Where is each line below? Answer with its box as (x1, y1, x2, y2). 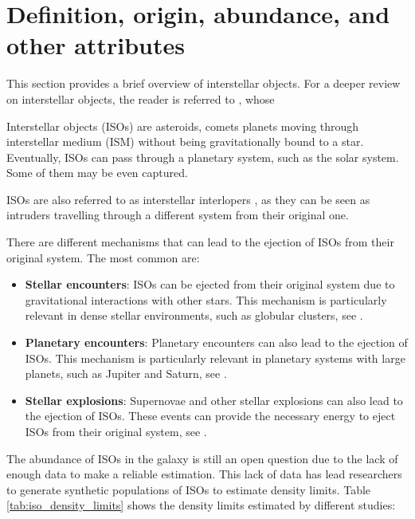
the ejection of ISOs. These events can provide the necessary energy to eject (25, 407, 396, 424)
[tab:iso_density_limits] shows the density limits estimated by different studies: (6, 497, 396, 513)
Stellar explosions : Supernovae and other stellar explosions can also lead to (25, 391, 403, 408)
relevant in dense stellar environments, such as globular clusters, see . (25, 307, 363, 324)
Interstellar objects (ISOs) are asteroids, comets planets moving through (6, 117, 359, 134)
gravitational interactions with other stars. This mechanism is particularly (25, 291, 387, 308)
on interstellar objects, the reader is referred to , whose (6, 90, 275, 107)
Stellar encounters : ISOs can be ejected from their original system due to (25, 276, 395, 293)
